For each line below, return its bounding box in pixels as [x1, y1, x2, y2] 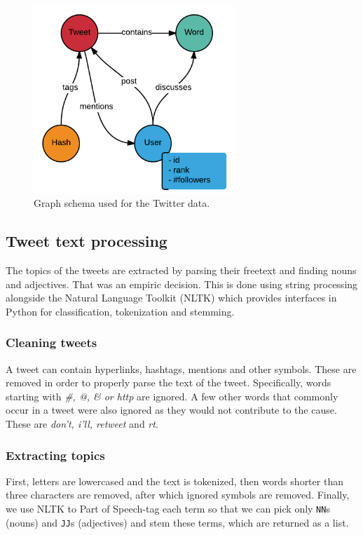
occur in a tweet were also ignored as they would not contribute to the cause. [6, 402, 337, 417]
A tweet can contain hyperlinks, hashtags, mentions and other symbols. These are [6, 361, 357, 376]
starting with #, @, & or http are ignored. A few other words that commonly [6, 388, 338, 403]
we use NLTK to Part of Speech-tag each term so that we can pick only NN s [6, 501, 330, 516]
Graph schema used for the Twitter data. [34, 196, 210, 210]
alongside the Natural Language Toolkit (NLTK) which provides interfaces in [6, 290, 337, 305]
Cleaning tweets [6, 334, 97, 351]
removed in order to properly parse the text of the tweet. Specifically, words [6, 375, 331, 390]
